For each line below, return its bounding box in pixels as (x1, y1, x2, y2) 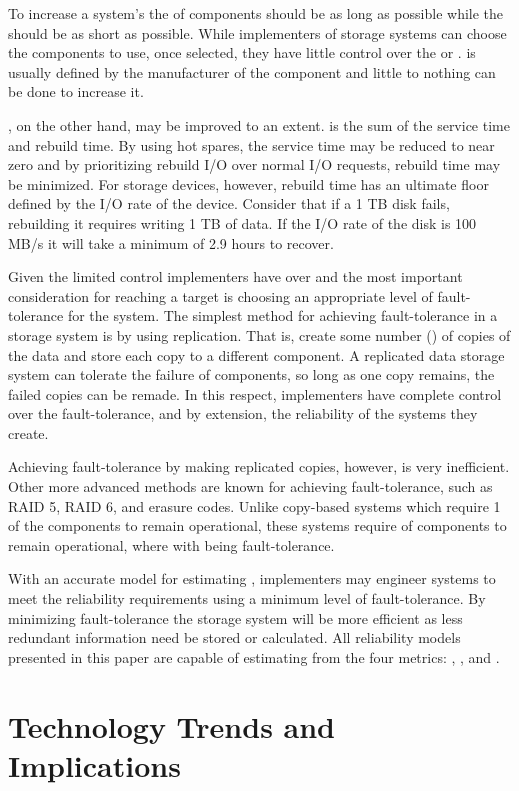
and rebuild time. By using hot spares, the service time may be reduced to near (8, 134, 495, 155)
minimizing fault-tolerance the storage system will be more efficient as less (8, 607, 463, 628)
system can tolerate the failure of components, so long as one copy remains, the (8, 364, 495, 385)
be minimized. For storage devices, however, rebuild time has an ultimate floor (8, 173, 489, 194)
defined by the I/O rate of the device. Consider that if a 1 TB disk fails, (8, 193, 450, 214)
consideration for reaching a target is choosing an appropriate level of (8, 285, 433, 306)
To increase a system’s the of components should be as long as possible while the (8, 3, 504, 23)
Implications (8, 744, 181, 785)
